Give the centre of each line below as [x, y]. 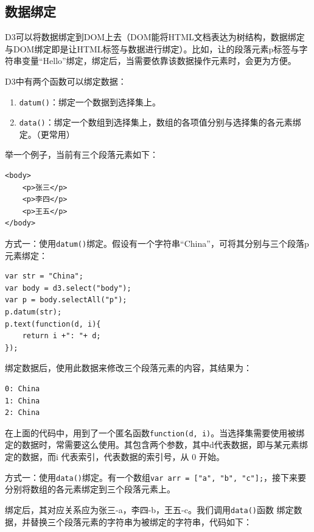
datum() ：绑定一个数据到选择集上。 [90, 101]
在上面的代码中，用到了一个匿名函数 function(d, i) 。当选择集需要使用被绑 [155, 432]
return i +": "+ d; [61, 336]
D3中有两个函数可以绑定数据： [66, 81]
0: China [23, 389]
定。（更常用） [47, 134]
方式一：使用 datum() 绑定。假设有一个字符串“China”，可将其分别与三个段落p [157, 243]
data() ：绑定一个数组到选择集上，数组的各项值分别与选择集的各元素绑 [160, 122]
